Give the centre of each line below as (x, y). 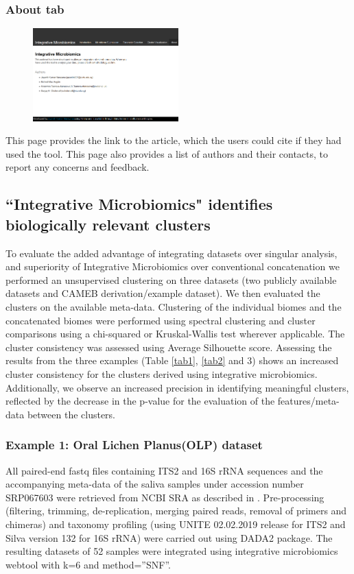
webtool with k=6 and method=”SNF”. (88, 564)
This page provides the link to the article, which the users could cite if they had (174, 140)
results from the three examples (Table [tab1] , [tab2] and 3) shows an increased (172, 360)
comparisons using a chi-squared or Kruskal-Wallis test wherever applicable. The (175, 334)
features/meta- (308, 401)
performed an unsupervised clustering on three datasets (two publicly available (171, 279)
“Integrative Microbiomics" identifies (139, 204)
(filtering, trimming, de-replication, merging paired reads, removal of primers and (176, 511)
